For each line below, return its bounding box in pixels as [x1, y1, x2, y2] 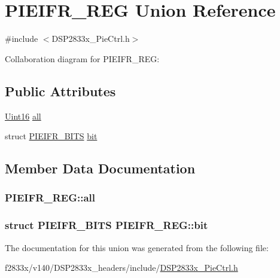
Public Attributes [5, 81, 116, 100]
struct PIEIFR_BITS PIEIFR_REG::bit [5, 218, 208, 233]
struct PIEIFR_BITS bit [5, 130, 98, 142]
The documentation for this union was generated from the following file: [5, 241, 269, 253]
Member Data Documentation [5, 159, 196, 178]
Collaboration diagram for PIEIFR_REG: [5, 52, 160, 65]
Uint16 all [5, 109, 41, 122]
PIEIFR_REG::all [5, 190, 95, 205]
